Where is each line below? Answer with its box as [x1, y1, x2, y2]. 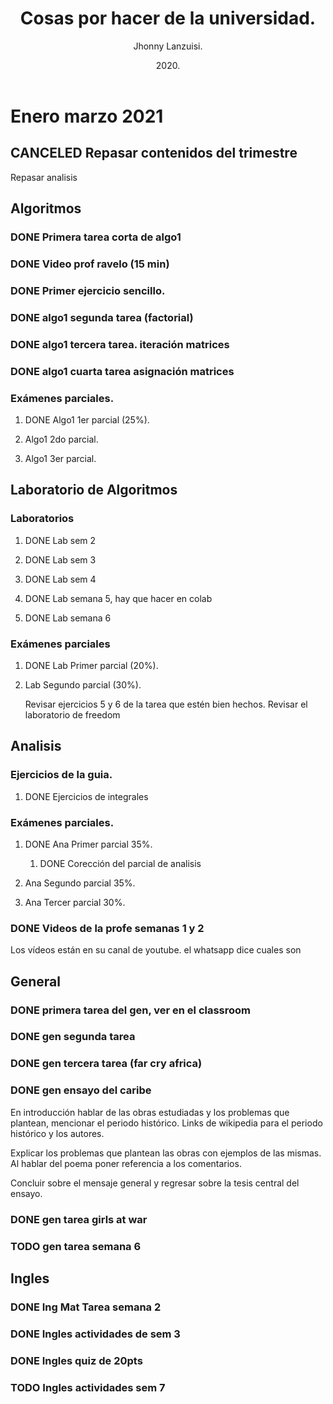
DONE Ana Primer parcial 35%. [24, 838, 153, 850]
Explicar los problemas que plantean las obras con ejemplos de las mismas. [10, 1147, 322, 1159]
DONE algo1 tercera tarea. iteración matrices [10, 337, 230, 351]
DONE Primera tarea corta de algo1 [10, 230, 182, 244]
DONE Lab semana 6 [24, 612, 112, 624]
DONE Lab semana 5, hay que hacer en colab [24, 592, 213, 604]
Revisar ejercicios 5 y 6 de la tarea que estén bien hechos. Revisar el [24, 698, 308, 710]
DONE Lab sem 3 [24, 553, 97, 566]
